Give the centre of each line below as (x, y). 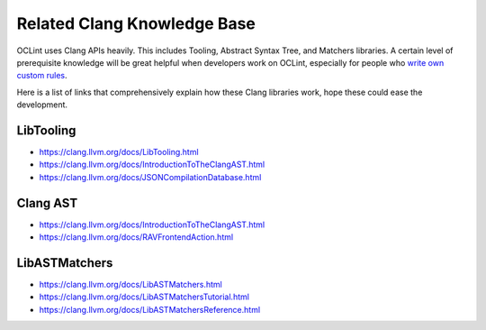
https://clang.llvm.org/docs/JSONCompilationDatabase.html (150, 177)
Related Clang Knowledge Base (136, 23)
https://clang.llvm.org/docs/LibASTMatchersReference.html (150, 309)
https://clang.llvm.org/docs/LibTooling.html (119, 152)
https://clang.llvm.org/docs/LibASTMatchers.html (130, 284)
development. (42, 105)
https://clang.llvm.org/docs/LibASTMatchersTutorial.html (144, 297)
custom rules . (42, 76)
